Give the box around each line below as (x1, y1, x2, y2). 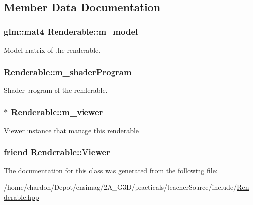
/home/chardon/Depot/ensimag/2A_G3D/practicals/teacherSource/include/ (4, 182, 237, 192)
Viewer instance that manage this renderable (4, 125, 139, 135)
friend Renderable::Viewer (4, 146, 110, 158)
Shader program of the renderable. (4, 85, 108, 95)
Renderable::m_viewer (11, 106, 103, 118)
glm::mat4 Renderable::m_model (4, 25, 138, 37)
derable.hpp (4, 191, 39, 202)
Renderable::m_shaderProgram (4, 65, 132, 78)
